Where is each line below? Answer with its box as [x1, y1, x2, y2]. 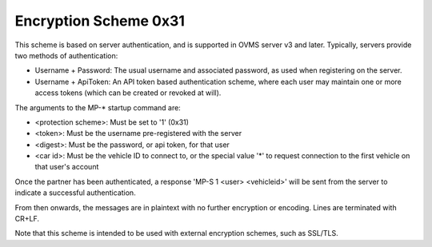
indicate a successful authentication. [14, 188, 136, 197]
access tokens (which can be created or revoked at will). [34, 88, 222, 98]
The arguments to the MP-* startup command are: [14, 102, 182, 112]
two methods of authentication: [14, 50, 118, 60]
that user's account [34, 162, 99, 172]
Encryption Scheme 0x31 [14, 12, 186, 30]
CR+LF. [14, 214, 40, 224]
